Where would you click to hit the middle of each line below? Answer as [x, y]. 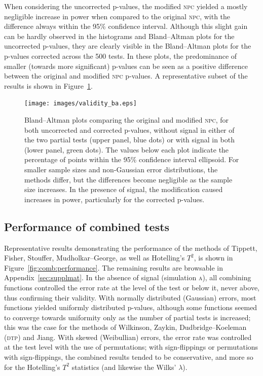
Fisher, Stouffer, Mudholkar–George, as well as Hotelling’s [95, 258]
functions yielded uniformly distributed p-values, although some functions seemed [131, 307]
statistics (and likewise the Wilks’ [124, 367]
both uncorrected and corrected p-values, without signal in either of [129, 129]
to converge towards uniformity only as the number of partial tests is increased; [127, 317]
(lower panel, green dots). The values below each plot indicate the [127, 149]
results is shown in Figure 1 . [48, 85]
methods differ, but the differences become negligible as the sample [128, 179]
